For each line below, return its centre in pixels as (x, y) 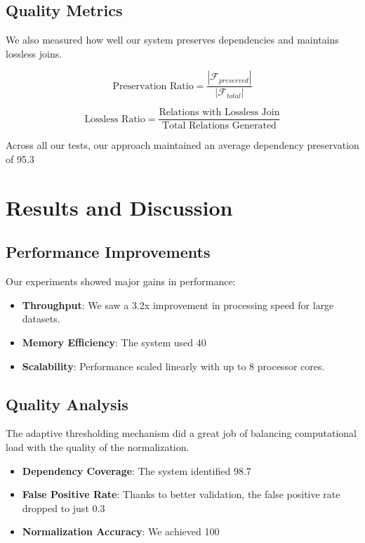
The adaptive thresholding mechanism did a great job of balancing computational (181, 433)
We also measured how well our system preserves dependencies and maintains (172, 40)
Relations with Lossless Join (219, 113)
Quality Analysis (67, 404)
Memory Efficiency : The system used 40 (114, 342)
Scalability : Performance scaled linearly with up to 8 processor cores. (173, 366)
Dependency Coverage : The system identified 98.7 (137, 470)
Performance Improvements (108, 252)
